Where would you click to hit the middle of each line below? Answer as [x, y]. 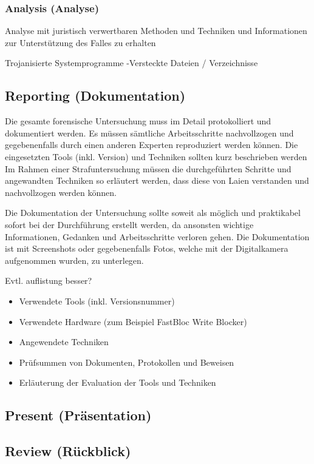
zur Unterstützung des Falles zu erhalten [80, 42]
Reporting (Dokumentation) [95, 96]
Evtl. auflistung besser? [49, 281]
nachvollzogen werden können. [61, 192]
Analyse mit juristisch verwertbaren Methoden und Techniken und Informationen [156, 31]
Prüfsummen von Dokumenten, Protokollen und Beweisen [127, 362]
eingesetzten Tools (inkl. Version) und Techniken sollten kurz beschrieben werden [156, 156]
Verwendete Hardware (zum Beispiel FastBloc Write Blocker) [133, 321]
